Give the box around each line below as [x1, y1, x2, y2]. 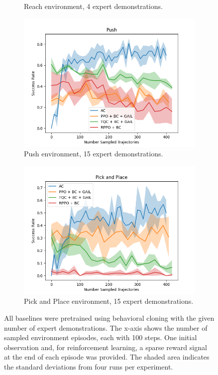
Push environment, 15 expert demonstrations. [24, 148, 163, 159]
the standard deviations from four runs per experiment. [4, 361, 173, 372]
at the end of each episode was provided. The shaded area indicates [4, 352, 210, 362]
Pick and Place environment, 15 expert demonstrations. [24, 296, 194, 306]
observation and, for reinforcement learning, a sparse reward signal [4, 342, 207, 352]
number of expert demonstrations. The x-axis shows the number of [4, 322, 208, 333]
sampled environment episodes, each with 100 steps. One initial [4, 332, 197, 343]
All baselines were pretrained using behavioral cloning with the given [4, 312, 215, 323]
